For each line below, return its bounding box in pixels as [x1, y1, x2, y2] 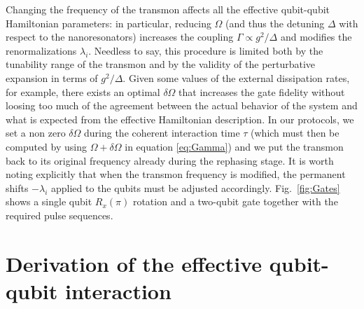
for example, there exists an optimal [6, 84, 160, 99]
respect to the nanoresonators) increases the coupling [6, 29, 234, 44]
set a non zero [6, 125, 66, 140]
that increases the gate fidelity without [178, 84, 345, 99]
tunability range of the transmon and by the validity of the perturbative [6, 57, 316, 71]
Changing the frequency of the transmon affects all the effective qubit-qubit [6, 2, 330, 16]
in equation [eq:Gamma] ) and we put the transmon [125, 139, 344, 153]
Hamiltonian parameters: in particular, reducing [6, 15, 211, 30]
